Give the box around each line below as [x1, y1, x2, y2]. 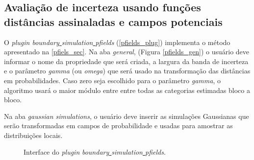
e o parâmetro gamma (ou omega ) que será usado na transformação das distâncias [4, 66, 251, 76]
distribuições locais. [4, 130, 63, 140]
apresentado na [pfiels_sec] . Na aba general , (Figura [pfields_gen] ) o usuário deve [4, 46, 250, 57]
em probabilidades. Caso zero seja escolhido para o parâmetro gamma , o [4, 75, 221, 85]
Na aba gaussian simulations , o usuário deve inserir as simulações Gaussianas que [4, 111, 249, 121]
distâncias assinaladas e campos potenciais [4, 14, 223, 29]
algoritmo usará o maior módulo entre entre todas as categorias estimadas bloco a [4, 85, 250, 95]
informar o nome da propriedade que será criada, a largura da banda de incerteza [4, 56, 249, 66]
